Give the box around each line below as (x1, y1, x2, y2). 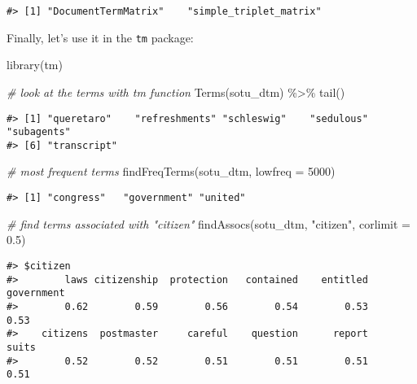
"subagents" (7, 126, 71, 138)
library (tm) (7, 56, 63, 73)
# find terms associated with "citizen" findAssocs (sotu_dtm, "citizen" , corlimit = (7, 215, 410, 232)
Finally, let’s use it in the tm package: (7, 28, 194, 46)
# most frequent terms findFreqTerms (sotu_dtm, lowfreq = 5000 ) (7, 163, 336, 180)
